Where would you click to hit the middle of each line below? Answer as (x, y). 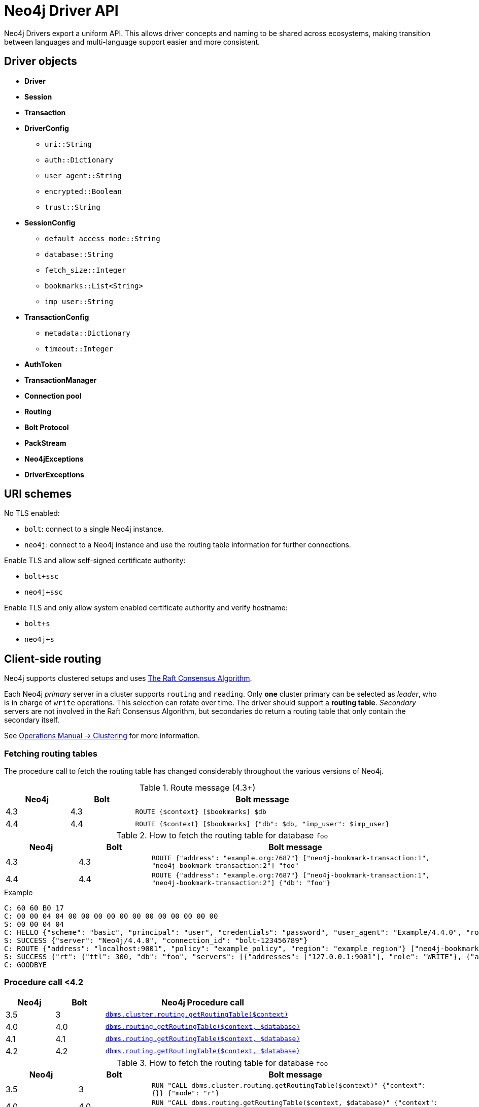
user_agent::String (83, 175)
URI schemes (38, 494)
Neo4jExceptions (54, 459)
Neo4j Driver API (61, 11)
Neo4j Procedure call (203, 1002)
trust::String (73, 207)
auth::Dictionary (79, 160)
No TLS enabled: (32, 513)
